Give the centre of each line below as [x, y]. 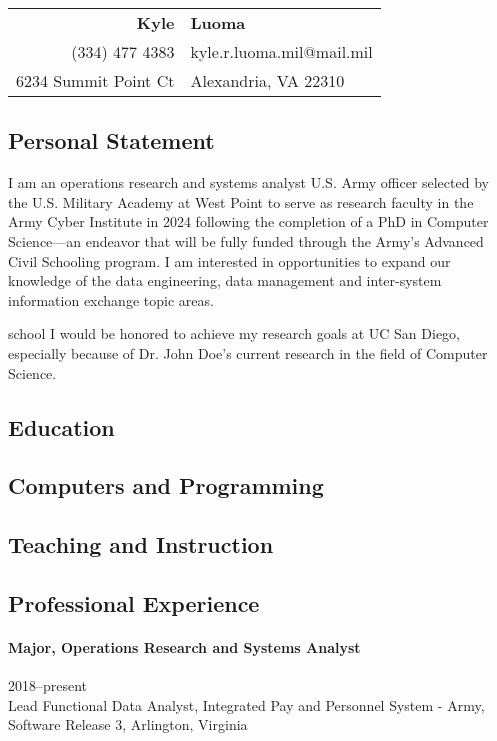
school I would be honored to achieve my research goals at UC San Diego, [234, 333]
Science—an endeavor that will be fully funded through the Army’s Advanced [246, 240]
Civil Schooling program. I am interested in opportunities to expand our [229, 260]
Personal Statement [111, 140]
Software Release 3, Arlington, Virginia [128, 724]
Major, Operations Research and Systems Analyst [184, 646]
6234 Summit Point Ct [95, 80]
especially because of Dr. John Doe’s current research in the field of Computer [248, 352]
